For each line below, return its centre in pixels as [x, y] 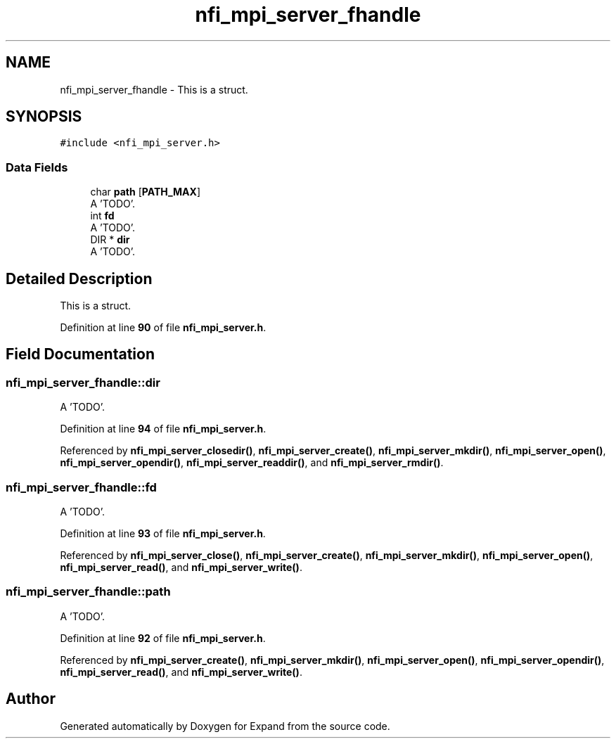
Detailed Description [79, 278]
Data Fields [37, 167]
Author [31, 699]
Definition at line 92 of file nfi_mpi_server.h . [163, 638]
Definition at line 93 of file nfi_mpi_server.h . [163, 533]
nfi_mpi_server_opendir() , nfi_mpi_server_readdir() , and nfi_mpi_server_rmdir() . [252, 463]
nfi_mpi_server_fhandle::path [88, 592]
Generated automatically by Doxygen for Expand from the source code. [225, 726]
